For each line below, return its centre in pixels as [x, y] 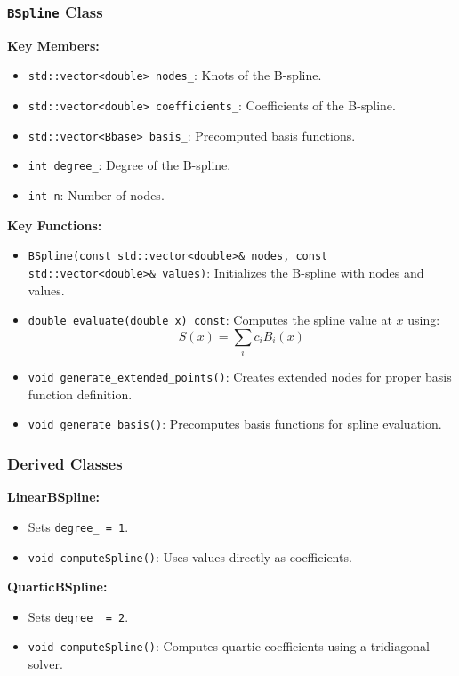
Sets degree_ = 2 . [78, 616]
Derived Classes [65, 463]
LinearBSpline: [54, 497]
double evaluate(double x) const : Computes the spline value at [210, 320]
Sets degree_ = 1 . [78, 526]
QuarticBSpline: [57, 587]
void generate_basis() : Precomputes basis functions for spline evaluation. [235, 424]
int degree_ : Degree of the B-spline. [129, 165]
